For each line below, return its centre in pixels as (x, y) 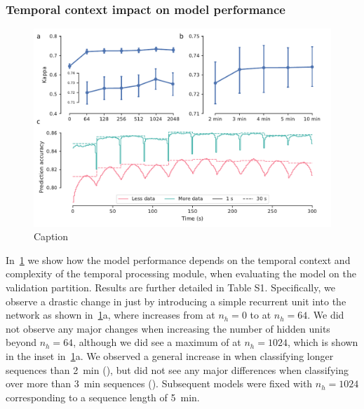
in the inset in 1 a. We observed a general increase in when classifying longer (170, 355)
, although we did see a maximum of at (157, 342)
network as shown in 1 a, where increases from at (110, 315)
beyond (21, 342)
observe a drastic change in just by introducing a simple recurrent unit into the (176, 301)
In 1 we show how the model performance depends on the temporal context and (178, 259)
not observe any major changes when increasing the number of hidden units (168, 328)
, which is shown (323, 342)
